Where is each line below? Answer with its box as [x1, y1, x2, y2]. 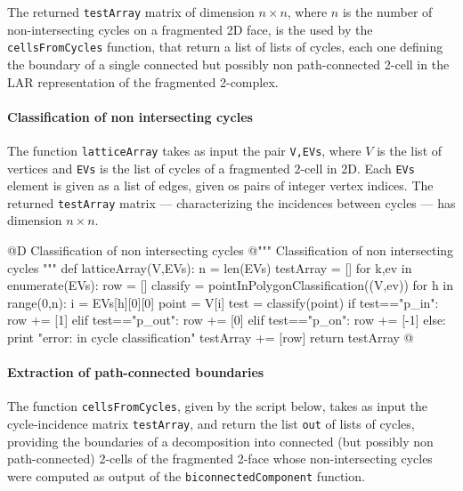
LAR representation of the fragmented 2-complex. [7, 72, 279, 91]
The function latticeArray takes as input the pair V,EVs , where [7, 141, 361, 159]
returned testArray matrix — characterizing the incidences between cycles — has [7, 193, 456, 212]
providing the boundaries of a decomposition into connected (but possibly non [7, 431, 434, 450]
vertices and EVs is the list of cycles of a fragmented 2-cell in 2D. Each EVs [7, 158, 415, 177]
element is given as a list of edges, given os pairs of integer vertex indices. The [7, 176, 434, 195]
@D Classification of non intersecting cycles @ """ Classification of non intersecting [7, 241, 454, 260]
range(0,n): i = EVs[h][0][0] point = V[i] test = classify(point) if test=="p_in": [7, 293, 439, 311]
